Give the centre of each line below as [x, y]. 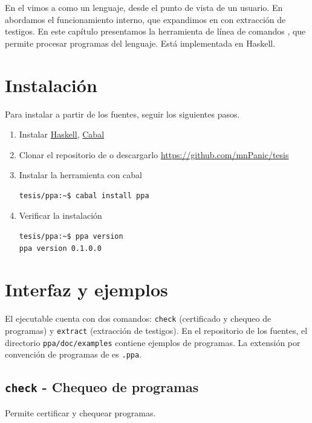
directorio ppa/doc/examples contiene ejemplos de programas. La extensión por [153, 342]
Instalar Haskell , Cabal [62, 134]
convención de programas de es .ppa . [73, 354]
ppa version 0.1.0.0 [60, 248]
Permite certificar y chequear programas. [80, 412]
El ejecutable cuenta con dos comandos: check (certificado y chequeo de [138, 318]
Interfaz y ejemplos [86, 289]
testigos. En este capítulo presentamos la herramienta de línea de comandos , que [155, 31]
